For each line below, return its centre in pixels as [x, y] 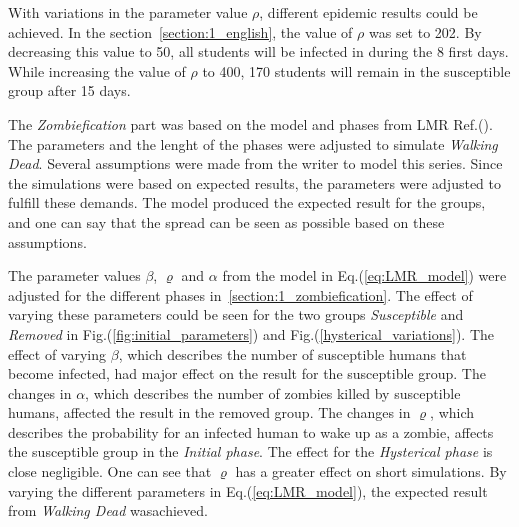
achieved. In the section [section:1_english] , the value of [180, 31]
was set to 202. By [425, 31]
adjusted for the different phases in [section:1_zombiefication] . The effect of [240, 294]
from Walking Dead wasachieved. [108, 510]
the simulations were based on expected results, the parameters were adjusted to [255, 182]
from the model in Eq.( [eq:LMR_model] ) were [364, 275]
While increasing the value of [97, 70]
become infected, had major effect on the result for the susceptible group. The [247, 373]
